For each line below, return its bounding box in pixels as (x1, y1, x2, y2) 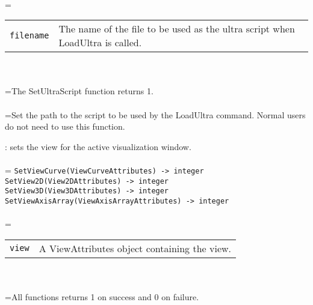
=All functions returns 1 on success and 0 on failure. (5, 290, 199, 303)
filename (10, 31, 49, 41)
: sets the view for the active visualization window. (5, 140, 191, 152)
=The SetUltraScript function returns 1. (5, 85, 153, 97)
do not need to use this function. (5, 120, 125, 133)
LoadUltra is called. (58, 35, 142, 50)
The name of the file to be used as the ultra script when (58, 22, 295, 36)
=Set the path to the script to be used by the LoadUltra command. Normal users (5, 108, 306, 121)
